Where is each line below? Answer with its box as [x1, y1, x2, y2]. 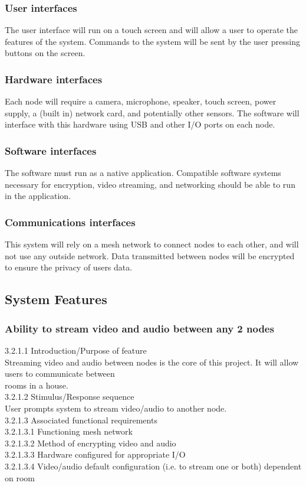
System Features [5, 290, 107, 308]
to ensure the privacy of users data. [5, 261, 133, 273]
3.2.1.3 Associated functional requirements [5, 413, 157, 426]
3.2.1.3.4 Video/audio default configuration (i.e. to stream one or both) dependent [5, 459, 302, 472]
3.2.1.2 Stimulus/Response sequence [5, 390, 134, 403]
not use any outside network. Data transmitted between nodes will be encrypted [5, 249, 295, 262]
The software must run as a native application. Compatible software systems [5, 167, 281, 179]
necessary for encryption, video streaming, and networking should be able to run [5, 178, 295, 190]
